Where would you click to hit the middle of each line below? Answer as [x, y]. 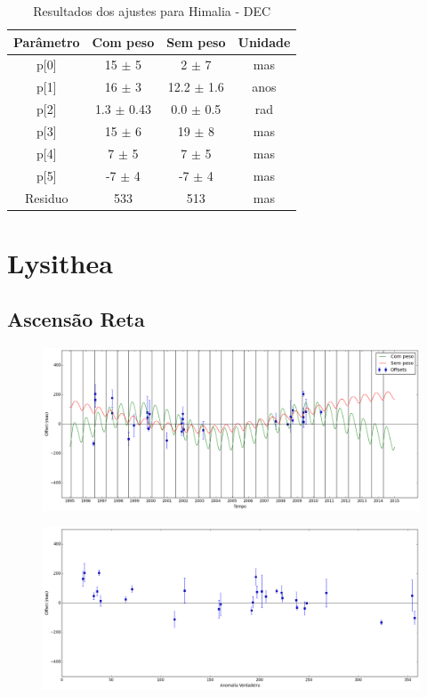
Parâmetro [47, 41]
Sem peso [196, 41]
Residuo [47, 197]
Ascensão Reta [76, 319]
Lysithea [60, 262]
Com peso [123, 41]
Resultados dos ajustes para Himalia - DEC [152, 11]
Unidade [264, 41]
